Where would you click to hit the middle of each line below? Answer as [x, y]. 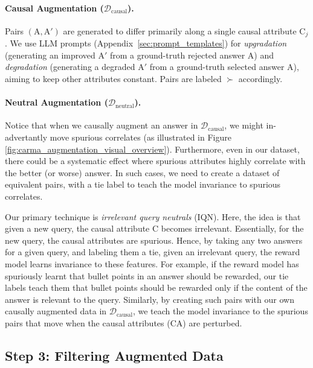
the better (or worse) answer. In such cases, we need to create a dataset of [142, 172]
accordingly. [260, 79]
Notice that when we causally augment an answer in [102, 125]
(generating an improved [50, 55]
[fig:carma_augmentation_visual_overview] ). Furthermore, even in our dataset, [152, 149]
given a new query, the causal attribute [77, 228]
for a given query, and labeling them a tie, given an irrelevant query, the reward [153, 252]
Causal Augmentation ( [54, 8]
